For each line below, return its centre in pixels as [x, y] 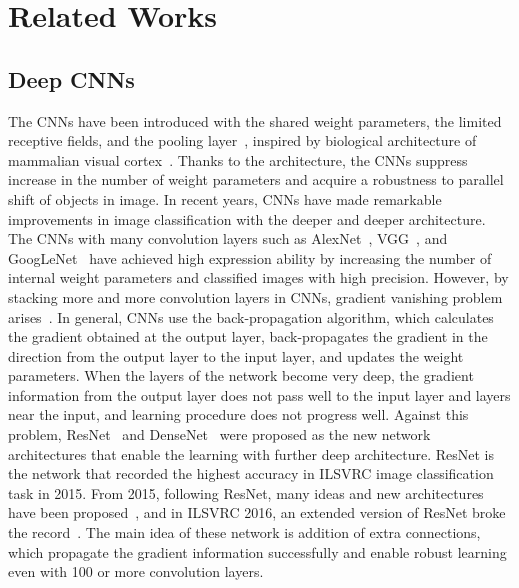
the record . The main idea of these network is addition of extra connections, [244, 532]
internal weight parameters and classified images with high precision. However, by [258, 277]
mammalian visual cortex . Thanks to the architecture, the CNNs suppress [238, 159]
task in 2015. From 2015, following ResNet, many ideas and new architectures [246, 492]
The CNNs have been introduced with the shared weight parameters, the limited [255, 120]
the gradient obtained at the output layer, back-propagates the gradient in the [248, 336]
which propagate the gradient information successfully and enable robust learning [257, 551]
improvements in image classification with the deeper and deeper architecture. [247, 218]
